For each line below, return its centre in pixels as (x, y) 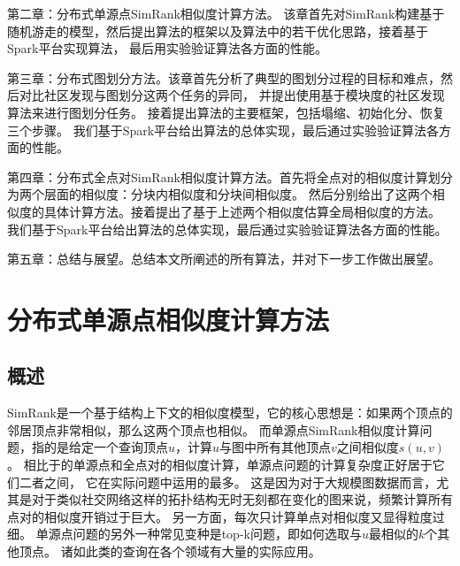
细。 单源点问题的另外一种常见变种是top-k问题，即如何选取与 (184, 534)
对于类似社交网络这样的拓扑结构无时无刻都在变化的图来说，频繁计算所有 (242, 499)
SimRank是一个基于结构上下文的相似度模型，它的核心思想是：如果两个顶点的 (230, 413)
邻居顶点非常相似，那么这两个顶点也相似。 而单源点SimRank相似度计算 (214, 429)
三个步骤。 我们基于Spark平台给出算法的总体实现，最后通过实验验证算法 (217, 130)
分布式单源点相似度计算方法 (169, 319)
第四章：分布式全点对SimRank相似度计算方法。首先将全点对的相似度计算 (218, 176)
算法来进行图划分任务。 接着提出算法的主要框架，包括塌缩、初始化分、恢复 (226, 112)
